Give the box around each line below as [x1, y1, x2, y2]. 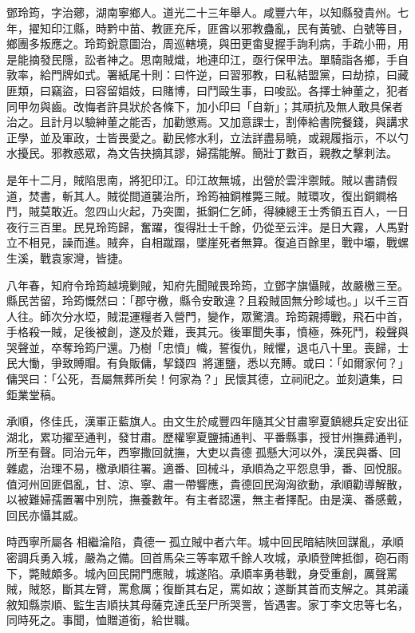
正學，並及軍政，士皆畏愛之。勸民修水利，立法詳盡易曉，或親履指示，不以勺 [6, 129, 409, 145]
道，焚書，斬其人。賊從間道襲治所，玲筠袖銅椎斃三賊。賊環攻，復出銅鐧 [6, 187, 386, 204]
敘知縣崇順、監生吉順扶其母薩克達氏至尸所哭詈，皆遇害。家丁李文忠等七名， [6, 595, 409, 612]
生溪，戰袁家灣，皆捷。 [6, 249, 129, 266]
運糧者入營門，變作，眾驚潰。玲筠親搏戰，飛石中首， [128, 307, 409, 324]
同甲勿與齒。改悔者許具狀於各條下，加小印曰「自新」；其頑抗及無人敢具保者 [6, 97, 403, 114]
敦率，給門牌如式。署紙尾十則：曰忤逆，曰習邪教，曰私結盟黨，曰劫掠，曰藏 [6, 66, 409, 83]
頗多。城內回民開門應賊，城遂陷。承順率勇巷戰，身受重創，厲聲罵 [50, 564, 397, 581]
